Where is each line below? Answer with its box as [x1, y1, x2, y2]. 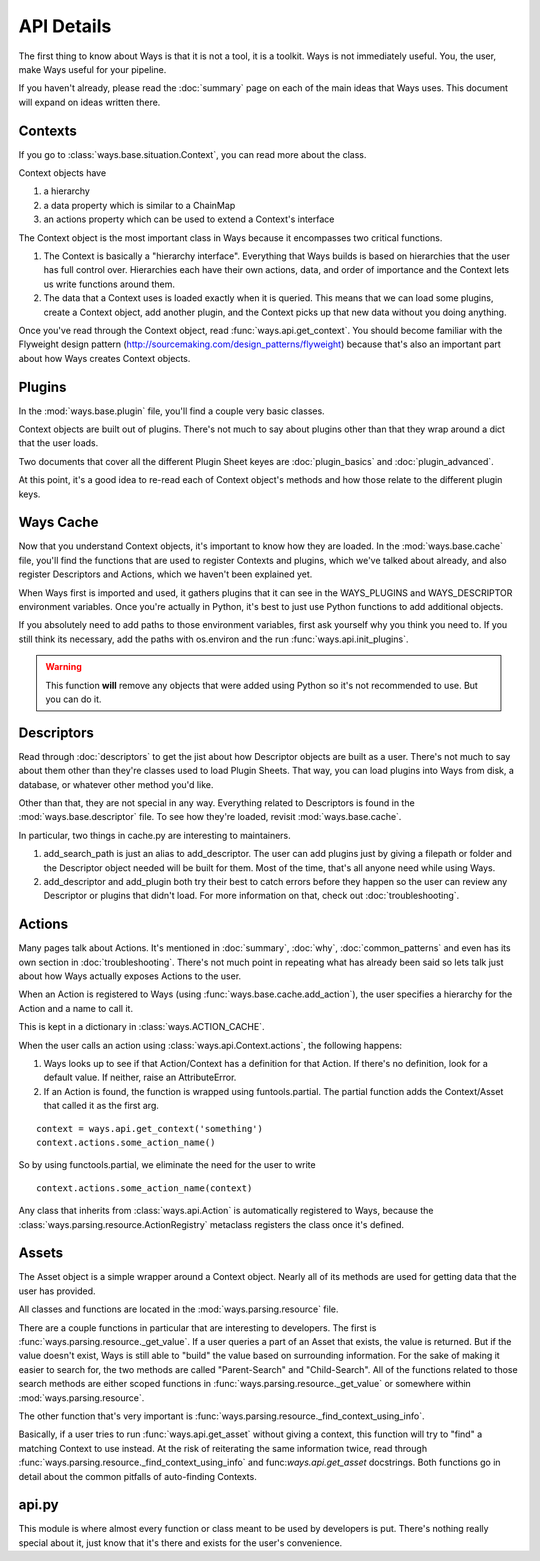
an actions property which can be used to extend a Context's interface [43, 213, 335, 225]
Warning [45, 661, 82, 673]
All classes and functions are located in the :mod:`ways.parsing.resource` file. [18, 1303, 339, 1315]
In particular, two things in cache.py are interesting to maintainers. [18, 829, 292, 841]
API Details [18, 15, 112, 37]
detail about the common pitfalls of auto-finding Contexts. [18, 1470, 257, 1482]
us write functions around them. [43, 278, 175, 290]
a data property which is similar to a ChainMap [43, 199, 236, 211]
